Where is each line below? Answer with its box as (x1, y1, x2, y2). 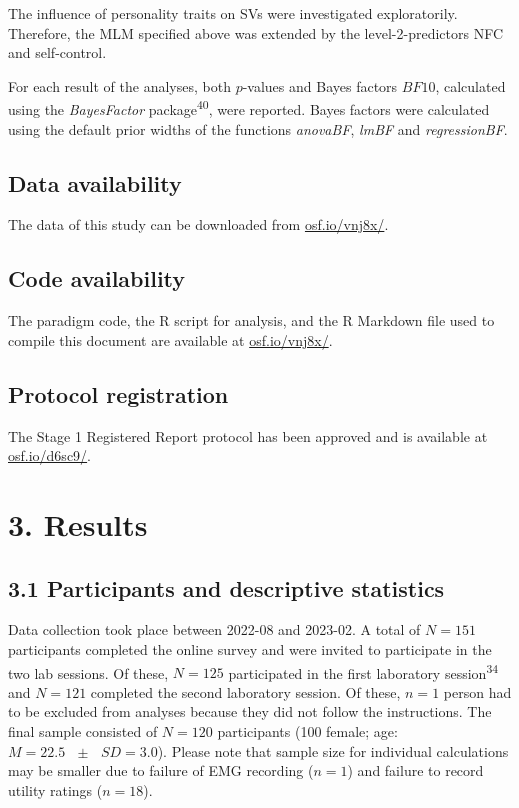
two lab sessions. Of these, (8, 662, 169, 683)
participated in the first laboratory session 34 (228, 659, 499, 683)
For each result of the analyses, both (8, 75, 231, 96)
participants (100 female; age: (217, 721, 398, 741)
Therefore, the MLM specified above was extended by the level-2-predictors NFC (8, 22, 504, 43)
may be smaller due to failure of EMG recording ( (8, 760, 314, 781)
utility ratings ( (8, 779, 103, 800)
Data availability (8, 167, 182, 198)
